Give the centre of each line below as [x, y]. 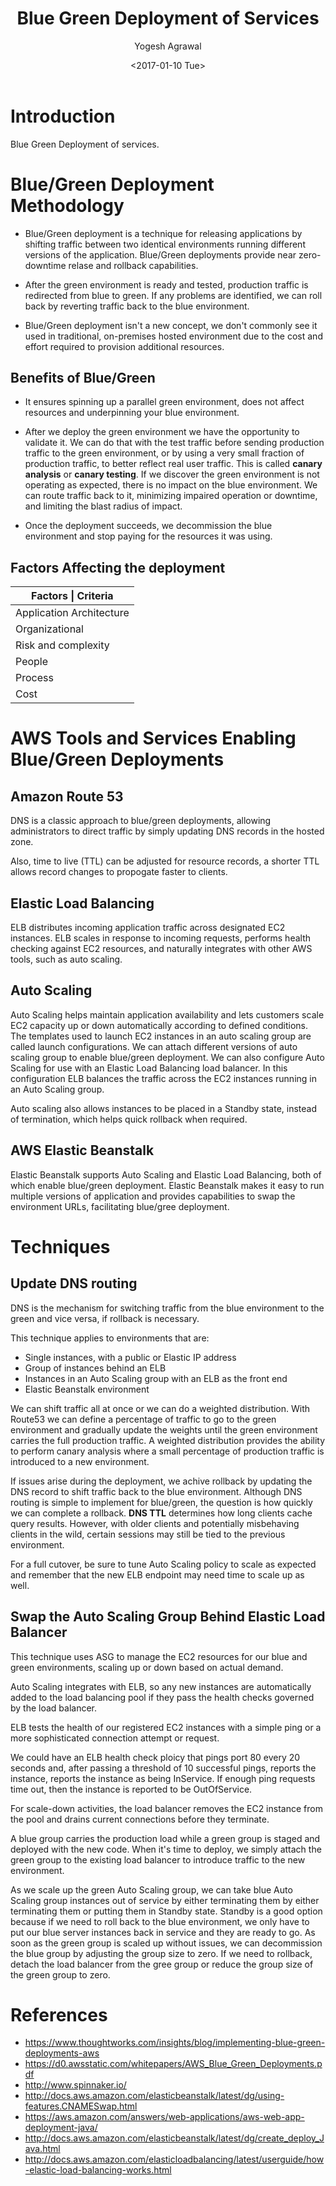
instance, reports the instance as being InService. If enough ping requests [163, 1778]
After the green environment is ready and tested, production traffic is [166, 284]
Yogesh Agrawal [168, 46]
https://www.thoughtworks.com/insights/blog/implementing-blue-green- [175, 2043]
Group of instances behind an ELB [95, 1368]
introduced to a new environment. [80, 1461]
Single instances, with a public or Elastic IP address [130, 1357]
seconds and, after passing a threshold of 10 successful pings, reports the [163, 1768]
